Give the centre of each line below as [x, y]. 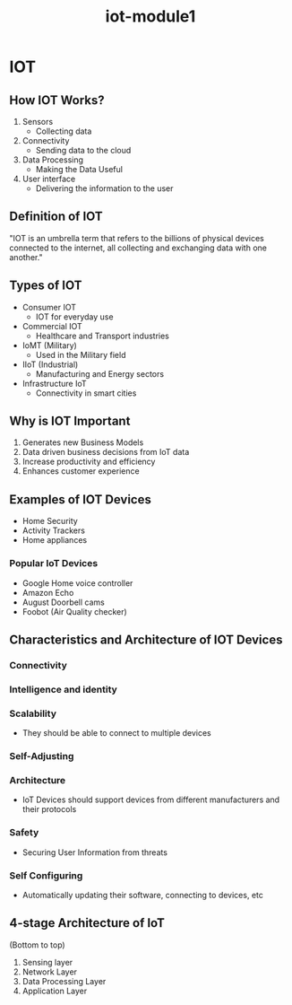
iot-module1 [150, 17]
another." [26, 257]
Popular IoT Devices [54, 564]
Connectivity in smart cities [86, 393]
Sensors [38, 122]
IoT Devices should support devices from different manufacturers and [151, 800]
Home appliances [55, 540]
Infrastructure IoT [54, 383]
